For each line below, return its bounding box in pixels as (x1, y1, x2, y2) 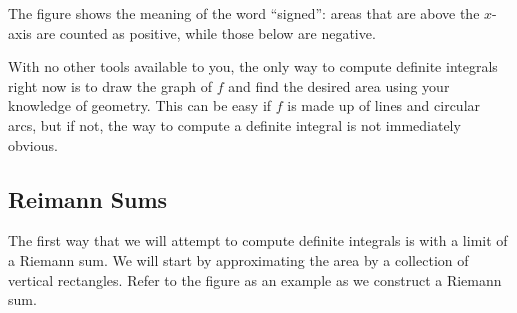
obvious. (8, 134, 58, 155)
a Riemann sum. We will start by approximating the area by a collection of (8, 249, 469, 270)
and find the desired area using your (228, 75, 450, 96)
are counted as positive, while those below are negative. (36, 22, 376, 43)
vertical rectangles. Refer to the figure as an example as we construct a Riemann (8, 269, 502, 290)
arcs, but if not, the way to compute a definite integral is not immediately (8, 114, 461, 135)
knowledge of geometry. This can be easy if (8, 95, 272, 116)
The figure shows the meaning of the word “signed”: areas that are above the (8, 3, 480, 23)
